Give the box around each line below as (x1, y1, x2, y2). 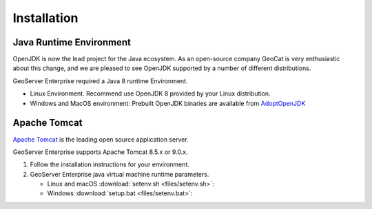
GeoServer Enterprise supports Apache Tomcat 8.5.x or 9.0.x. (12, 148, 188, 156)
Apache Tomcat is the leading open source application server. (12, 135, 189, 144)
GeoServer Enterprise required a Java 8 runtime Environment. (12, 76, 188, 85)
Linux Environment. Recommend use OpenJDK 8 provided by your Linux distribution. (30, 89, 271, 98)
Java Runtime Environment (12, 36, 131, 48)
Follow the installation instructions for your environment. (30, 160, 189, 168)
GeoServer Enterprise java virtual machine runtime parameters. (30, 170, 209, 178)
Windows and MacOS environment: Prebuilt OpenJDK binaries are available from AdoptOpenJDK (30, 99, 306, 107)
